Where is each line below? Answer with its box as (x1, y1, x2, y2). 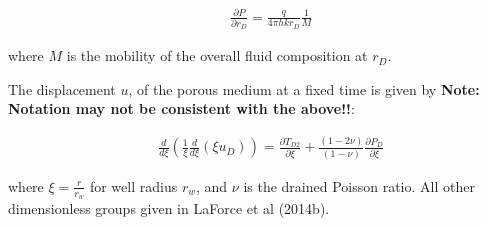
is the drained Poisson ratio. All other (243, 175, 475, 196)
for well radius (89, 175, 178, 196)
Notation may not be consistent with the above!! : (8, 98, 355, 119)
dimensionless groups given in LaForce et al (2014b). (8, 197, 330, 218)
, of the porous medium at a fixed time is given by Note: (128, 78, 480, 99)
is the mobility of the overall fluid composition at (66, 45, 368, 66)
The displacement (8, 78, 116, 99)
